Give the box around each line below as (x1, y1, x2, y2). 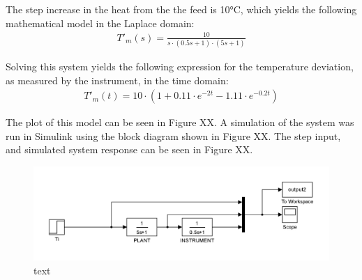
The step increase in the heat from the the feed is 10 (6, 2, 230, 16)
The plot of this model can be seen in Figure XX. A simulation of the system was (6, 115, 354, 130)
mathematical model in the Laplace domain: (6, 15, 195, 30)
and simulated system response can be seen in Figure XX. (6, 142, 253, 157)
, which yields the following (240, 2, 357, 16)
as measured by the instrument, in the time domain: (6, 72, 229, 87)
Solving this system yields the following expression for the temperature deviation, (6, 59, 354, 74)
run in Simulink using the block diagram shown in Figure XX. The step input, (6, 128, 341, 143)
